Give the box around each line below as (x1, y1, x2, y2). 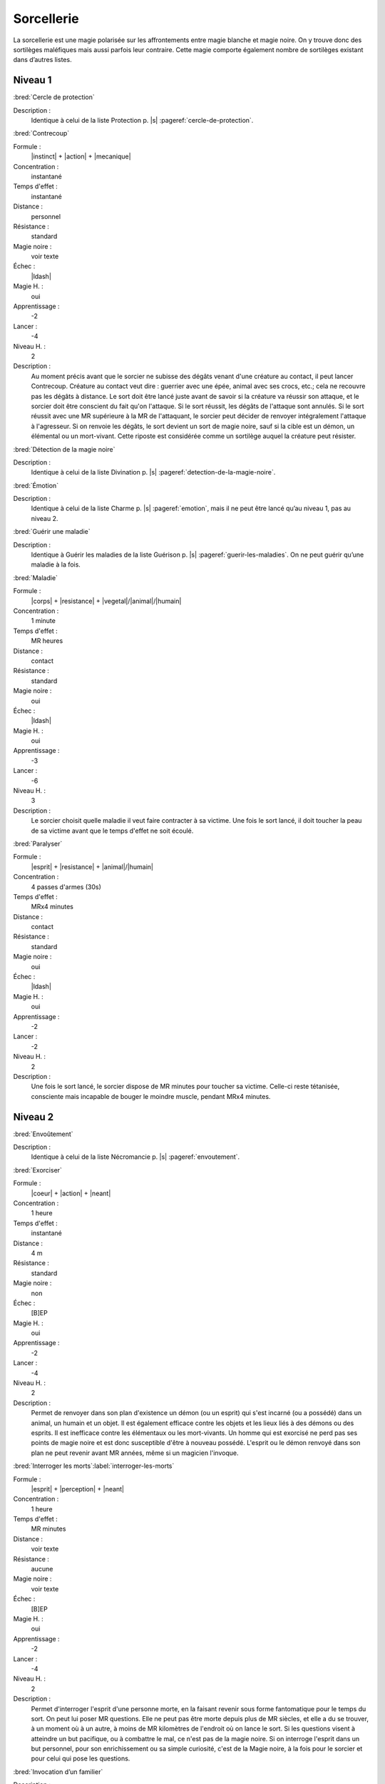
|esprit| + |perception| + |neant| (31, 1484, 125, 1493)
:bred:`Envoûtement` (13, 1130, 74, 1138)
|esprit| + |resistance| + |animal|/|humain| (31, 862, 153, 871)
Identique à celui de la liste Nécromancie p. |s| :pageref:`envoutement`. (31, 1152, 240, 1161)
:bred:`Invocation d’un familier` (13, 1767, 103, 1776)
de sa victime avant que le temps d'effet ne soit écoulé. (31, 826, 194, 835)
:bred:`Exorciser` (13, 1165, 62, 1174)
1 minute (31, 617, 56, 625)
